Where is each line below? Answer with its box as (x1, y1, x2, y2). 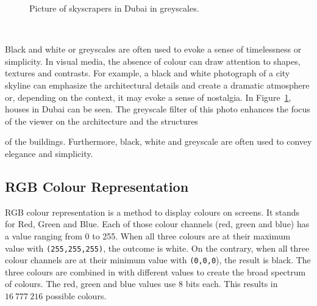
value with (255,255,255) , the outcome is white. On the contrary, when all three (5, 241, 310, 254)
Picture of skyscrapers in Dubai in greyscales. (29, 2, 199, 14)
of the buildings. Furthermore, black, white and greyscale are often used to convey (5, 135, 312, 148)
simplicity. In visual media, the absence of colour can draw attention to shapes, (5, 54, 301, 67)
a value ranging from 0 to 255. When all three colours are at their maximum (5, 229, 291, 242)
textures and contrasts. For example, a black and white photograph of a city (5, 67, 290, 79)
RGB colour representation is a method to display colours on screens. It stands (5, 205, 300, 218)
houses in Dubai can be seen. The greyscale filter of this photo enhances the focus (5, 103, 310, 115)
